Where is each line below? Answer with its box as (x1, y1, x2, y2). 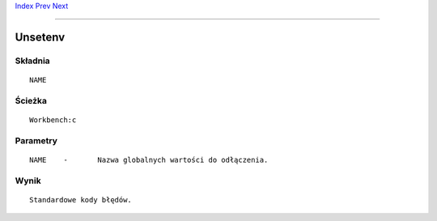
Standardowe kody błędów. (29, 195, 133, 204)
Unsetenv (15, 30, 66, 44)
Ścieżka (15, 95, 48, 106)
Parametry (15, 134, 58, 146)
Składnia (15, 55, 50, 66)
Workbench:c (29, 115, 77, 125)
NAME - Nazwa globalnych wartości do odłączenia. (29, 155, 269, 164)
